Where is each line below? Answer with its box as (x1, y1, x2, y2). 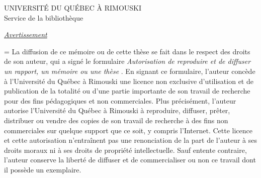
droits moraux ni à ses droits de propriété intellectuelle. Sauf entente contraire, (4, 144, 247, 155)
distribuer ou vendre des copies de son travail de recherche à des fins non (4, 115, 228, 125)
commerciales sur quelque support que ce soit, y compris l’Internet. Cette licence (4, 125, 253, 135)
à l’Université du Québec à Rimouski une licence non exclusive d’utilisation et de (4, 75, 253, 86)
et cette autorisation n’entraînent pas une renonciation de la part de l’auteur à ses (4, 135, 257, 145)
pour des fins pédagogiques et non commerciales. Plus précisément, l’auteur (4, 95, 236, 106)
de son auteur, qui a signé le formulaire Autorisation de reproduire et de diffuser (4, 56, 251, 66)
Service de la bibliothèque (4, 12, 83, 23)
